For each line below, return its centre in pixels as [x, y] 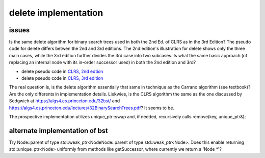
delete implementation [56, 13]
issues [19, 30]
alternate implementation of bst [58, 130]
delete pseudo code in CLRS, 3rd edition [62, 78]
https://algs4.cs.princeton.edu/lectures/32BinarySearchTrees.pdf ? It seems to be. [92, 108]
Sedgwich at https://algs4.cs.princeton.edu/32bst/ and [65, 101]
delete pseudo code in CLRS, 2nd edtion [62, 71]
